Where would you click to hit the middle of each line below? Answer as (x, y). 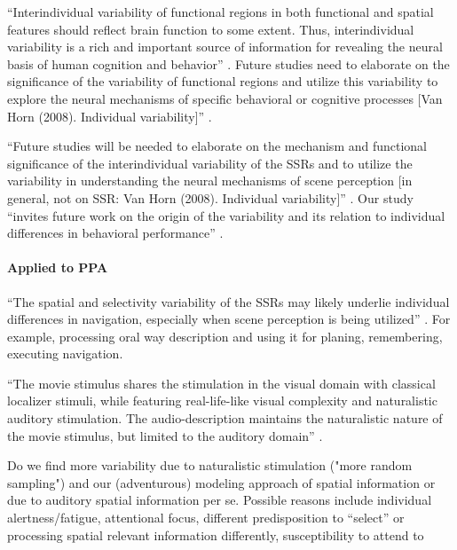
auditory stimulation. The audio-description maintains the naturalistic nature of (225, 418)
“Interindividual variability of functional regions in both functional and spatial (221, 12)
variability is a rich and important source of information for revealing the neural (225, 47)
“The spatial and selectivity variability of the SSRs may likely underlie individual (228, 301)
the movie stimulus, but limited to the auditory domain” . (165, 435)
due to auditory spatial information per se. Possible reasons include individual (220, 500)
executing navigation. (65, 354)
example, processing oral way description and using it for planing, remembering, (225, 336)
